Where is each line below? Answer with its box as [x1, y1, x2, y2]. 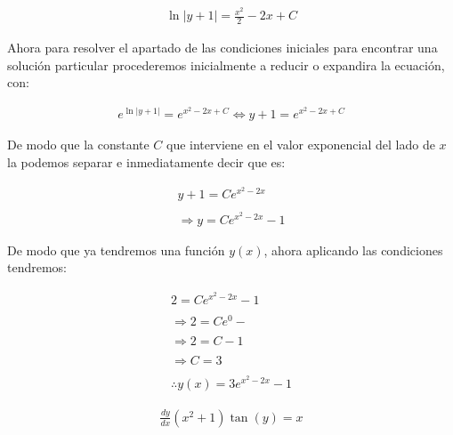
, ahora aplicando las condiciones [263, 240, 443, 259]
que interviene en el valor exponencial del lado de [166, 135, 435, 154]
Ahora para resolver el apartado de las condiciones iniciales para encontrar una [7, 37, 438, 56]
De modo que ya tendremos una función [7, 240, 225, 259]
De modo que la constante [7, 135, 150, 154]
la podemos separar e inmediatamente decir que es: [7, 152, 286, 171]
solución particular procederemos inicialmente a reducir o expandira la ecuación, [7, 55, 445, 74]
